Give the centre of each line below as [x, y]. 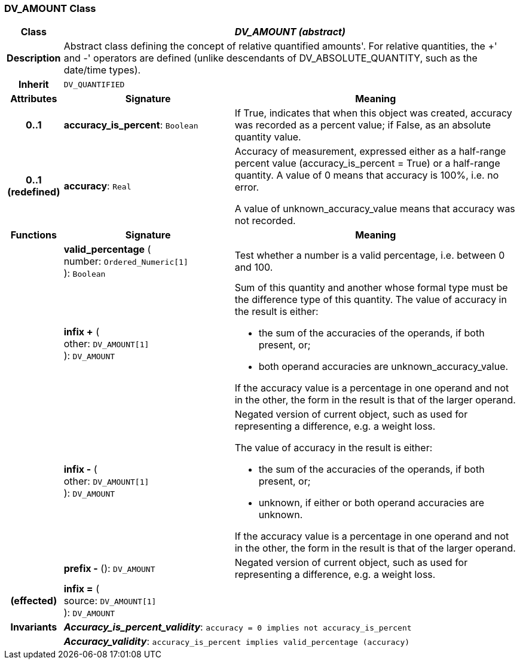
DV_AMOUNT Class [50, 8]
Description [34, 58]
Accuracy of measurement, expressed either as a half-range [370, 152]
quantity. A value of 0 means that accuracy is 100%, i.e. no [367, 175]
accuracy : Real [97, 186]
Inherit [33, 85]
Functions [33, 235]
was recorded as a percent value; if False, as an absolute [363, 125]
